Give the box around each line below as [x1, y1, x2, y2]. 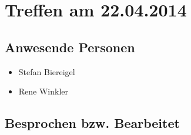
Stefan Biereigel [18, 65, 75, 77]
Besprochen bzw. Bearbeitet [5, 114, 180, 132]
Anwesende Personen [5, 38, 135, 56]
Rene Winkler [18, 85, 69, 97]
